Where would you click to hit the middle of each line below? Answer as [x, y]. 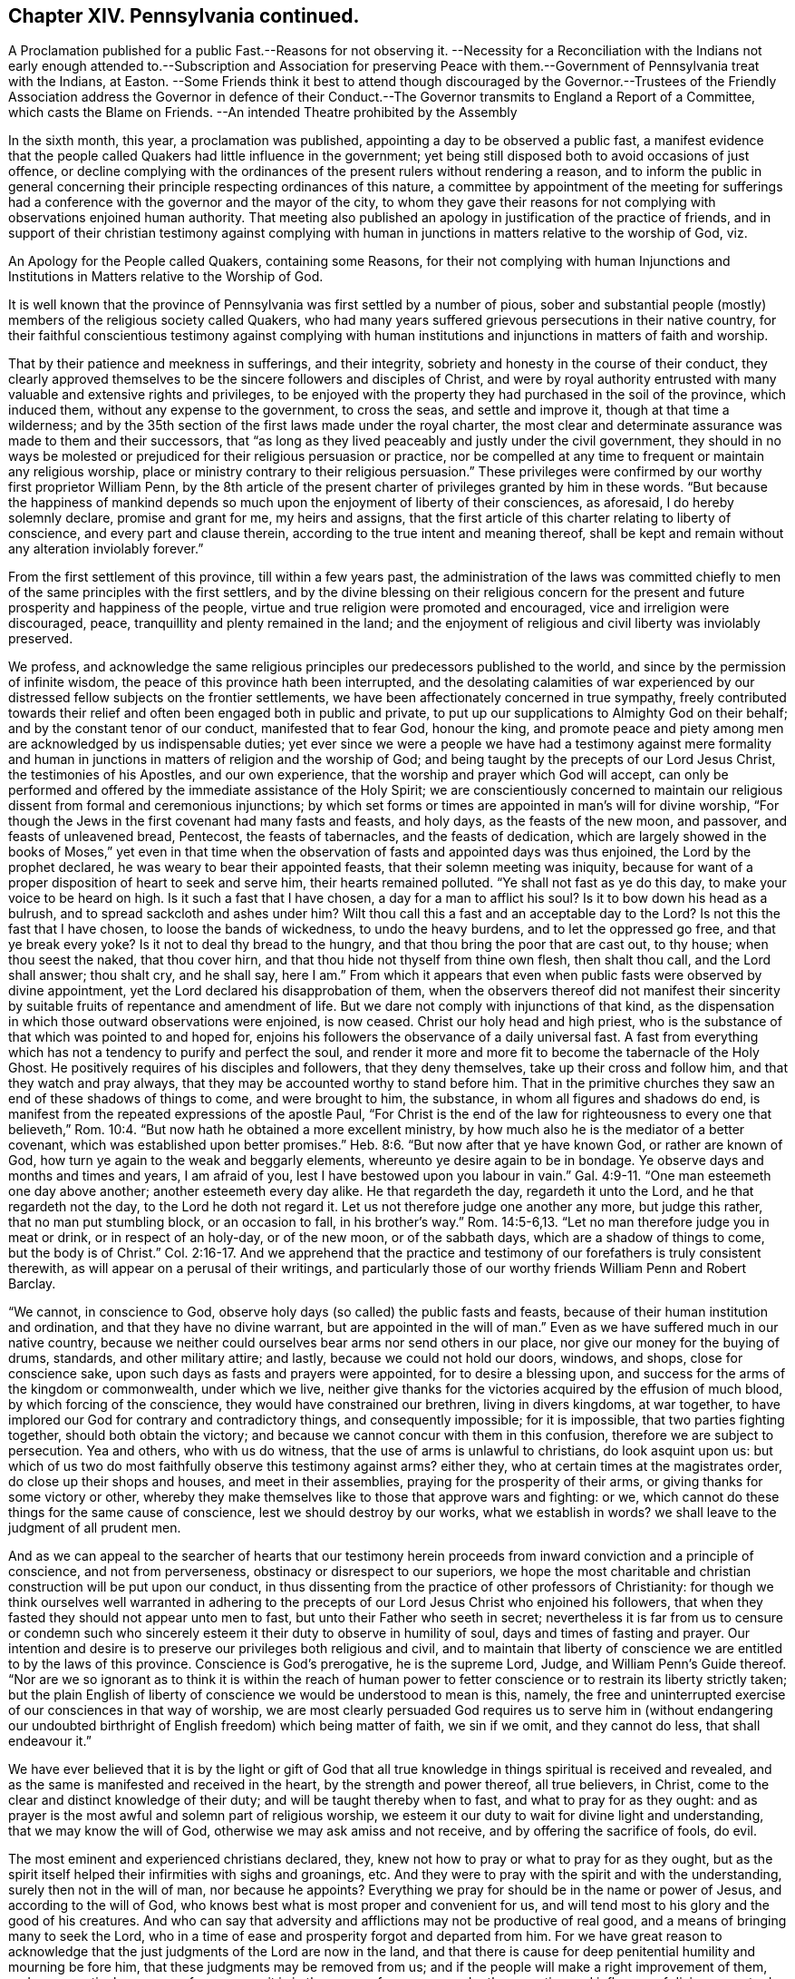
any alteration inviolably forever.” [106, 549]
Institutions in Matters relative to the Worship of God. [166, 277]
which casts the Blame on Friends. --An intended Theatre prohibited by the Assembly [263, 113]
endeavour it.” [50, 1741]
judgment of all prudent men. [95, 1528]
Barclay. [32, 1284]
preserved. [41, 639]
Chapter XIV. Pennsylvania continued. [184, 16]
